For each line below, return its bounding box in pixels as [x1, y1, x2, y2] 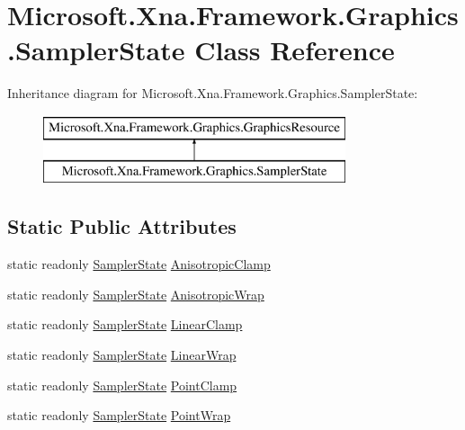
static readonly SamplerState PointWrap [7, 406, 231, 425]
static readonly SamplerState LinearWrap [7, 345, 237, 364]
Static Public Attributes [7, 212, 237, 240]
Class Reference [194, 31, 395, 68]
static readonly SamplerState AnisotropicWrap [7, 284, 264, 303]
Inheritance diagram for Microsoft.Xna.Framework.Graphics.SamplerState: [7, 84, 418, 103]
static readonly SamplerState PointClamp [7, 375, 237, 394]
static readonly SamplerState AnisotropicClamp [7, 255, 271, 273]
